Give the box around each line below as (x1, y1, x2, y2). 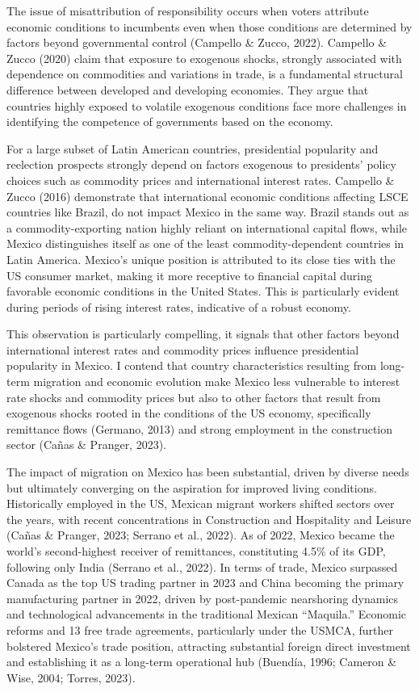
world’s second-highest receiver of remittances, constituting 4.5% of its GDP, (6, 543, 386, 559)
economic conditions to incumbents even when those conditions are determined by (6, 18, 413, 35)
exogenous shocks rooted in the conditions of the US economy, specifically (6, 405, 371, 421)
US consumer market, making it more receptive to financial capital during (6, 266, 372, 283)
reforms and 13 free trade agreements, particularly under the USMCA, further (6, 621, 393, 638)
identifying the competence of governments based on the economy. (6, 113, 333, 130)
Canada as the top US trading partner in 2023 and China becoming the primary (6, 574, 404, 591)
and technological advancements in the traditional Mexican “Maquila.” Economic (6, 606, 406, 623)
